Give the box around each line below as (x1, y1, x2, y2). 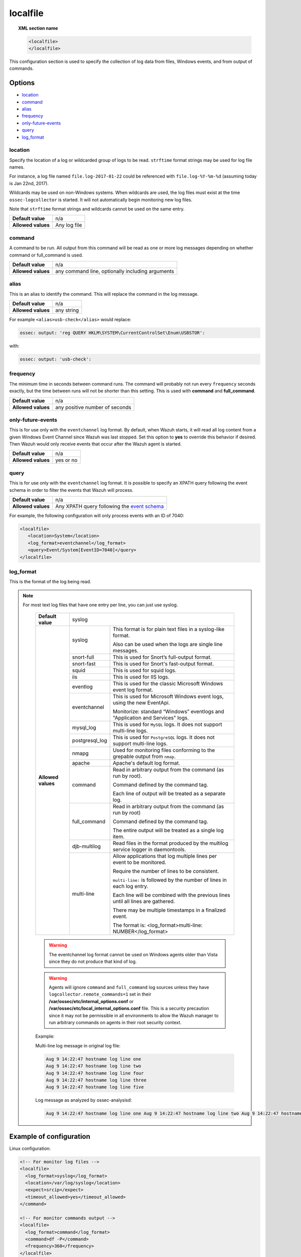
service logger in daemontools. (112, 846, 186, 853)
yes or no (55, 457, 78, 464)
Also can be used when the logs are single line (112, 641, 223, 648)
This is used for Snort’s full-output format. (112, 654, 212, 661)
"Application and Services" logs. (112, 714, 189, 722)
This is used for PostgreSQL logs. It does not (112, 734, 215, 741)
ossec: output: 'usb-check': (20, 356, 92, 362)
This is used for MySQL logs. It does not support (112, 721, 223, 728)
